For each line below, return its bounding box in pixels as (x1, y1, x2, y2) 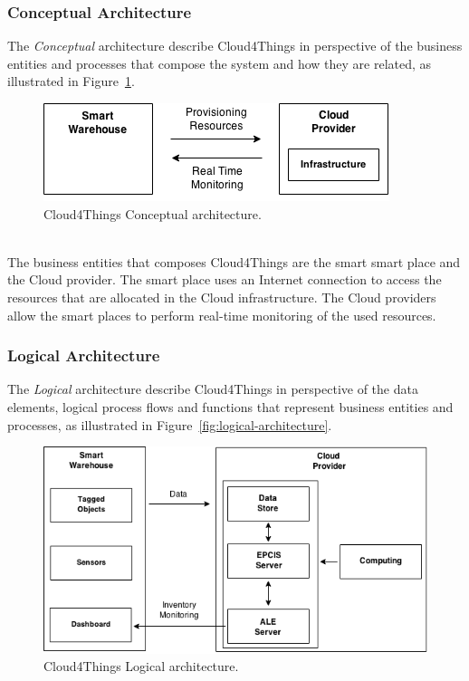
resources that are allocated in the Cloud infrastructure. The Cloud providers (7, 287, 436, 306)
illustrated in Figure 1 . (7, 72, 135, 91)
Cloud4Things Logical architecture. (43, 657, 239, 676)
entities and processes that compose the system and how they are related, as (7, 53, 432, 72)
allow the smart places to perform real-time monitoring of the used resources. (7, 305, 436, 324)
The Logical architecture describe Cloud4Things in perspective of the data (7, 379, 418, 398)
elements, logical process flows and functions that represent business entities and (7, 397, 454, 416)
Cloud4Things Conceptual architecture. (43, 204, 262, 223)
